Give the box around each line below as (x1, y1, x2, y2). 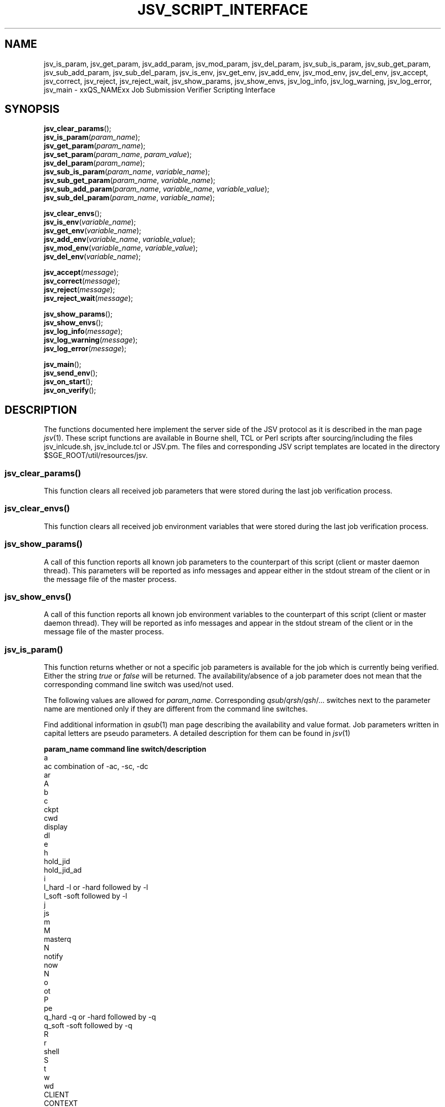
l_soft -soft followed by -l (44, 891, 127, 901)
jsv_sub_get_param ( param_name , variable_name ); (44, 176, 216, 185)
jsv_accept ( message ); (44, 268, 119, 277)
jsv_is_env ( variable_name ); (44, 218, 136, 227)
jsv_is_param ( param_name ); (44, 133, 141, 142)
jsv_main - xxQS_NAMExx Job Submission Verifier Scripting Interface (44, 85, 276, 94)
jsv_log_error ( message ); (44, 344, 126, 353)
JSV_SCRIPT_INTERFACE (137, 1, 309, 18)
